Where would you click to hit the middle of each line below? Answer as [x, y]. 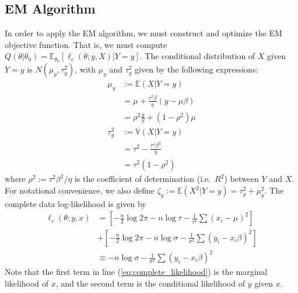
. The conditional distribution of [197, 56]
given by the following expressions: [197, 69]
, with [85, 69]
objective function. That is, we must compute [86, 44]
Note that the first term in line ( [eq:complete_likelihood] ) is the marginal [136, 272]
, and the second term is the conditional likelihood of [150, 283]
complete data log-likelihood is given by [76, 203]
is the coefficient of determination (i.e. [143, 179]
